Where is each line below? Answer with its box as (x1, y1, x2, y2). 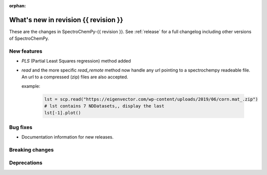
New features (9, 48, 43, 55)
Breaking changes (9, 146, 54, 153)
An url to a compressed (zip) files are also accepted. (21, 74, 129, 80)
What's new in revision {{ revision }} (9, 15, 124, 24)
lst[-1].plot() (44, 110, 81, 116)
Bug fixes (9, 124, 33, 131)
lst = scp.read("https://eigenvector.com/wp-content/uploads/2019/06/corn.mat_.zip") (44, 96, 258, 102)
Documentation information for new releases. (21, 134, 114, 140)
